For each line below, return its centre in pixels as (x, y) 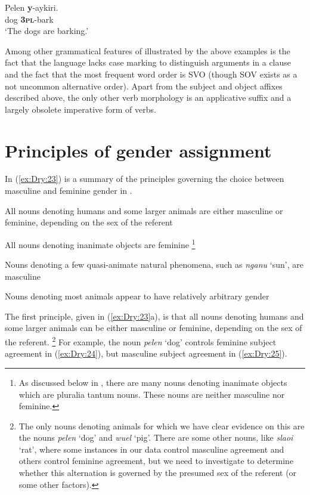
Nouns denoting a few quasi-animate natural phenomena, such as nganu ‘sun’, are (154, 264)
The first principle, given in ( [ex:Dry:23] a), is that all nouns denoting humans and (154, 316)
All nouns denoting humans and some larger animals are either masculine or (144, 210)
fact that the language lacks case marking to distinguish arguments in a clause (148, 62)
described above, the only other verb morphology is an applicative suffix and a (148, 98)
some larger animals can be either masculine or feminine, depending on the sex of (154, 328)
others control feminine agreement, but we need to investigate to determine (156, 461)
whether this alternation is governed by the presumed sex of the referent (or (158, 473)
